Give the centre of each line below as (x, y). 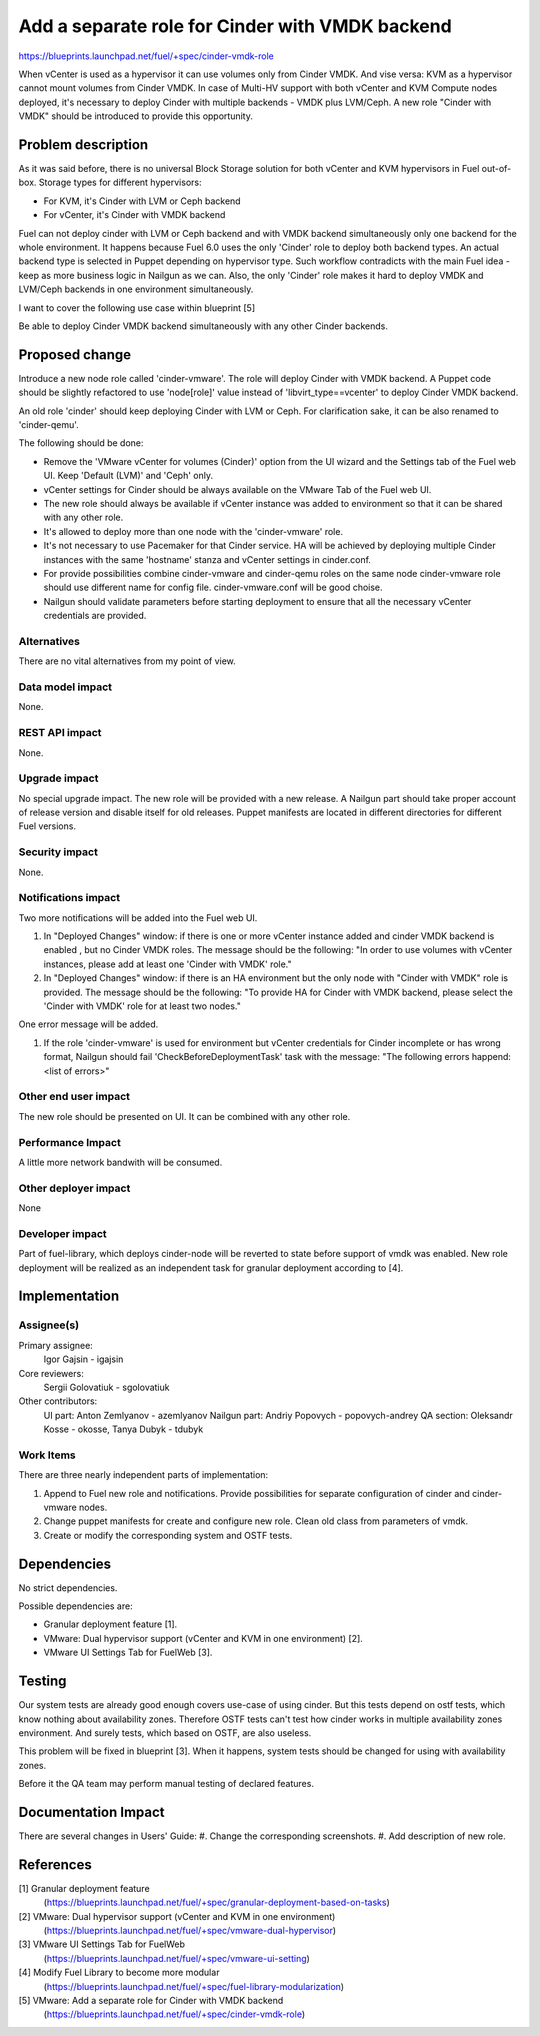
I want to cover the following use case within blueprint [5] (136, 307)
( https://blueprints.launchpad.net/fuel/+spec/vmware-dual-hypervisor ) (190, 1931)
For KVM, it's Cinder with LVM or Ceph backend (142, 201)
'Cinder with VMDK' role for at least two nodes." (142, 1006)
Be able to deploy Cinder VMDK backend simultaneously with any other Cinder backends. (203, 326)
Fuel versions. (47, 826)
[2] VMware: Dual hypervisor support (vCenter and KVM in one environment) (177, 1916)
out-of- (496, 169)
